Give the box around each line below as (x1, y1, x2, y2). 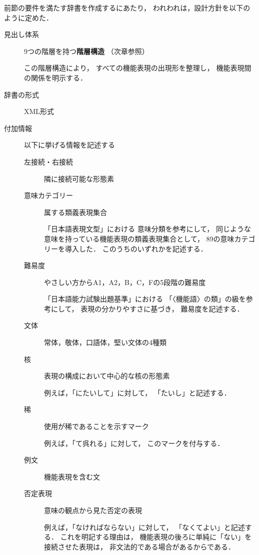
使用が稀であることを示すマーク (44, 421, 149, 431)
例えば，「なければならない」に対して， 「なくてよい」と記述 (44, 521, 245, 532)
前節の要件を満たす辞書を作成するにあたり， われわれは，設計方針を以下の (4, 2, 250, 12)
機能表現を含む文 (44, 471, 100, 481)
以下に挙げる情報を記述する (24, 139, 115, 150)
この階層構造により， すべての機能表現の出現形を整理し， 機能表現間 (24, 62, 251, 73)
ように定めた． (4, 12, 53, 22)
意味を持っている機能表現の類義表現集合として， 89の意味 (44, 233, 234, 243)
